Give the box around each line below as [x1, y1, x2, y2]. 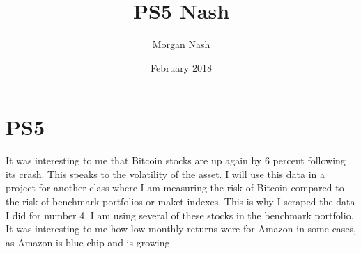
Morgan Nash [152, 37, 210, 51]
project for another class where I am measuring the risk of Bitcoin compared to [6, 180, 344, 195]
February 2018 [151, 60, 212, 74]
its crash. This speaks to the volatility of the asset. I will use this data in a [6, 166, 325, 181]
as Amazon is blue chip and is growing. [6, 235, 173, 249]
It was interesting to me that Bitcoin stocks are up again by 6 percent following [6, 153, 346, 168]
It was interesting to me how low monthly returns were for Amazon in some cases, [6, 221, 357, 236]
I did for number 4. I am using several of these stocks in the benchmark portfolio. [6, 207, 354, 222]
